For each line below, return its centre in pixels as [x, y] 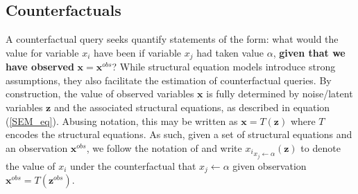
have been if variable [137, 52]
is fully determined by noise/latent [280, 94]
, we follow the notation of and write [164, 147]
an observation [37, 147]
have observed [40, 67]
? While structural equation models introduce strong [224, 67]
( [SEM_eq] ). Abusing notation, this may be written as [122, 120]
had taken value [230, 52]
